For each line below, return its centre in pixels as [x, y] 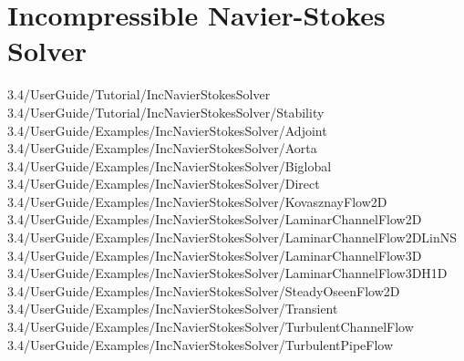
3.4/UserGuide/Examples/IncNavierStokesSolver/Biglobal [170, 165]
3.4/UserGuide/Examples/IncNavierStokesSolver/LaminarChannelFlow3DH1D [227, 273]
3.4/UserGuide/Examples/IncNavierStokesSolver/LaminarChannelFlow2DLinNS [232, 237]
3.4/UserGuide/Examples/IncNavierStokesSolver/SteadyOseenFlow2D [204, 290]
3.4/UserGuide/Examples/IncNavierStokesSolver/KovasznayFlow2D [197, 201]
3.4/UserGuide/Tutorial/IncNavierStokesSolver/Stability [166, 112]
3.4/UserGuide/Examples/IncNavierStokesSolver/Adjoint [167, 130]
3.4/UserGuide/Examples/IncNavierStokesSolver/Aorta [162, 148]
